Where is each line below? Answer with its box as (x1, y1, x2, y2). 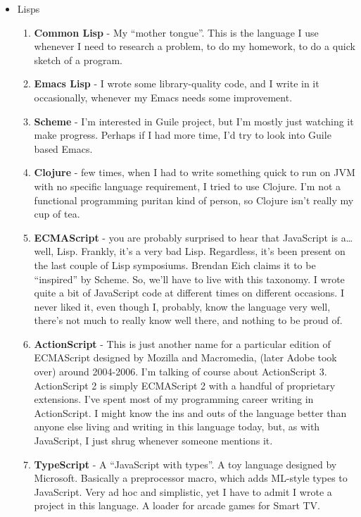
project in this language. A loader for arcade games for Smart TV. (34, 498, 320, 513)
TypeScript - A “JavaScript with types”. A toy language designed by (34, 456, 337, 471)
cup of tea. (34, 206, 80, 221)
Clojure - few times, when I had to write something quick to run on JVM (34, 165, 355, 180)
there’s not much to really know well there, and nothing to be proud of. (34, 313, 343, 328)
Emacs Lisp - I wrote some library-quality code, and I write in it (34, 76, 319, 91)
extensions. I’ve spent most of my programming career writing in (34, 392, 314, 406)
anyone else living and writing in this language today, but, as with (34, 419, 320, 434)
